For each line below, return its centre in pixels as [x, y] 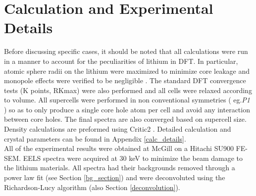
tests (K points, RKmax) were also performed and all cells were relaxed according [128, 90]
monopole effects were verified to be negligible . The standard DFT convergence [125, 80]
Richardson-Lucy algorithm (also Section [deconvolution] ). [92, 187]
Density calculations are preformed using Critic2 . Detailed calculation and [118, 129]
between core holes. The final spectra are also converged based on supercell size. [125, 119]
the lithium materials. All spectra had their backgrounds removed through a [120, 168]
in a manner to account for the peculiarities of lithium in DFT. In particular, [121, 61]
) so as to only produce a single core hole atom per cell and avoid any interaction [127, 109]
